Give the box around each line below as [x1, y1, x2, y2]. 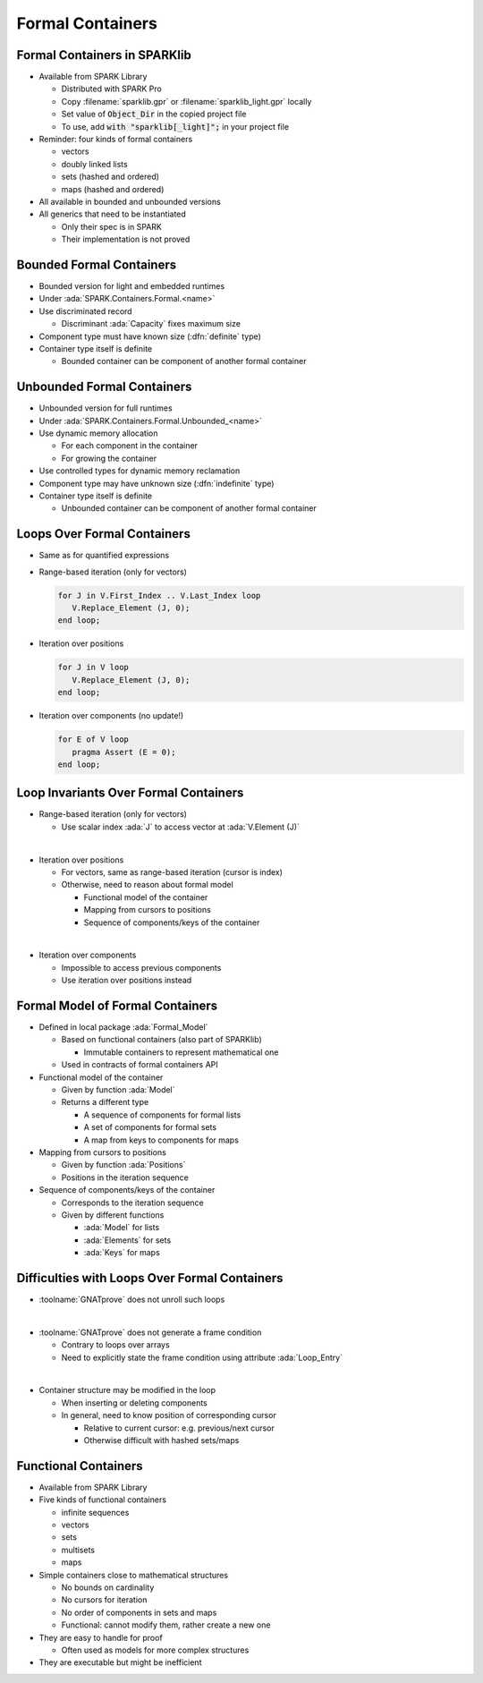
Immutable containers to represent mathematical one [83, 1047, 279, 1058]
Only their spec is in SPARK [61, 221, 163, 232]
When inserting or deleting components [61, 1397, 208, 1408]
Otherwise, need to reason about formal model [61, 880, 234, 890]
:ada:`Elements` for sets [83, 1235, 172, 1245]
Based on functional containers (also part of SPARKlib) [61, 1034, 263, 1045]
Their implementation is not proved [61, 234, 191, 245]
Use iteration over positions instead [61, 975, 192, 986]
